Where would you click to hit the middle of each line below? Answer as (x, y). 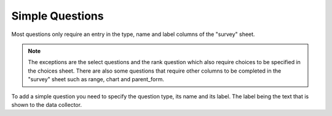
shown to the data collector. (47, 104)
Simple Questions (57, 16)
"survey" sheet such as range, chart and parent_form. (96, 79)
